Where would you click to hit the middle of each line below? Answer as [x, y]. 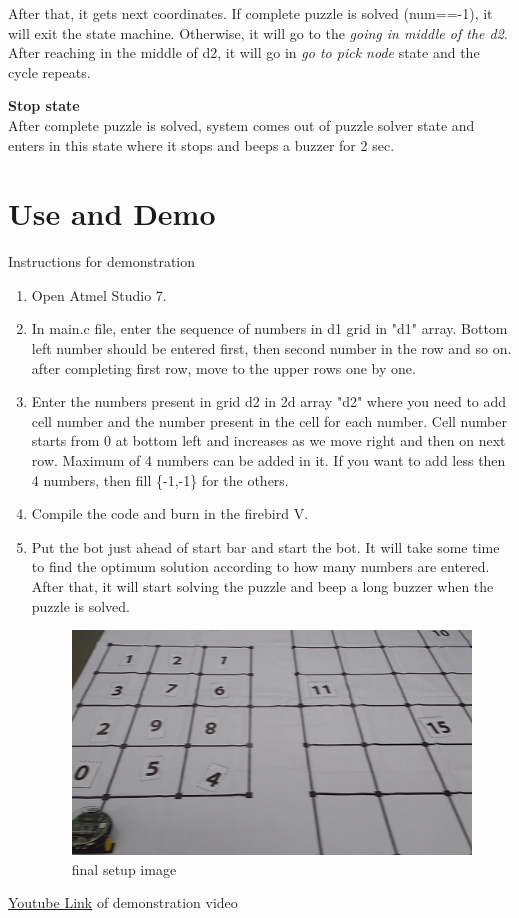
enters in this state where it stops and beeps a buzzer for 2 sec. [201, 144]
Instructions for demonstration [102, 261]
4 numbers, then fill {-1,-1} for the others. [160, 479]
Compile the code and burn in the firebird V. [170, 513]
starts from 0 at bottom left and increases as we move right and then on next [268, 440]
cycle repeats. [49, 71]
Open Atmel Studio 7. [99, 294]
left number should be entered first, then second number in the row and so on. [271, 348]
